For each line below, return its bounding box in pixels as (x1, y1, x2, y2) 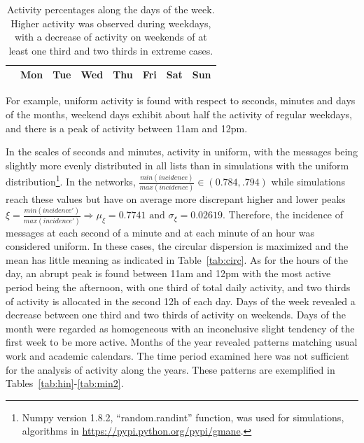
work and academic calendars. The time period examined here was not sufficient (6, 348, 349, 363)
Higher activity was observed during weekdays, (10, 15, 211, 30)
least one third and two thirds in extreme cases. (8, 43, 213, 57)
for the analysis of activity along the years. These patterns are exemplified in (6, 362, 335, 377)
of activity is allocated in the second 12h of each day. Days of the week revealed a (6, 293, 356, 308)
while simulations (271, 174, 346, 189)
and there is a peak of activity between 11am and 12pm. (6, 120, 248, 135)
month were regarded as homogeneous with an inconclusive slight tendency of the (6, 321, 355, 335)
